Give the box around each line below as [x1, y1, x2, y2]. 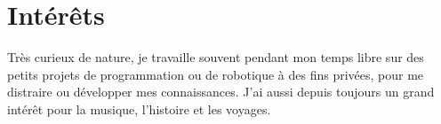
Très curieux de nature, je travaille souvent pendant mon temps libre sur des [7, 48, 424, 66]
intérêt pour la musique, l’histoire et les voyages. [7, 99, 271, 118]
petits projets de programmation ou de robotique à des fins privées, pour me [7, 65, 424, 83]
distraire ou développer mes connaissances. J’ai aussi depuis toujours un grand [7, 82, 435, 101]
